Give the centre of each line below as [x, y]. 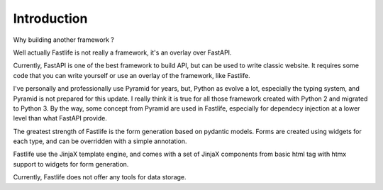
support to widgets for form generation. [71, 164]
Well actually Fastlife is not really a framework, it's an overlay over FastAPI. [122, 52]
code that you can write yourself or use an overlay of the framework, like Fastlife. [132, 75]
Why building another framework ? [64, 40]
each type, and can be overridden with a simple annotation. [100, 141]
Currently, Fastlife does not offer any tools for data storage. [100, 177]
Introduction [50, 18]
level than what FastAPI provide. [60, 118]
